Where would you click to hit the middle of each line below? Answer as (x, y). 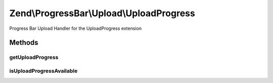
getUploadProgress (34, 57)
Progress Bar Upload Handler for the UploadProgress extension (75, 28)
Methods (24, 43)
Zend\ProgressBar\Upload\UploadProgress (102, 13)
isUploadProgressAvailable (43, 71)
